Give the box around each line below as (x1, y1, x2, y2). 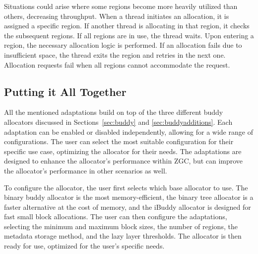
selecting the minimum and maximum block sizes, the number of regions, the (4, 221, 238, 231)
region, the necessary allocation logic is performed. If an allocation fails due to (4, 40, 242, 50)
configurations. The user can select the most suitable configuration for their (4, 136, 234, 147)
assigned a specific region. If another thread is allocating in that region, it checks (4, 20, 250, 31)
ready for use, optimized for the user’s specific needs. (4, 241, 165, 251)
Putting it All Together (4, 84, 127, 99)
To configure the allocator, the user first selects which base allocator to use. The (4, 182, 248, 192)
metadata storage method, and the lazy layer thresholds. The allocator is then (4, 231, 242, 241)
